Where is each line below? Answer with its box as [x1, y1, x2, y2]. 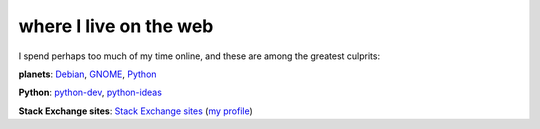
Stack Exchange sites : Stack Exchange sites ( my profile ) [18, 105, 254, 117]
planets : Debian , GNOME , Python [18, 68, 157, 80]
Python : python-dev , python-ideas [18, 86, 162, 99]
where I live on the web [18, 15, 214, 37]
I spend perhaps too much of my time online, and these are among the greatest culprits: [18, 50, 380, 62]
